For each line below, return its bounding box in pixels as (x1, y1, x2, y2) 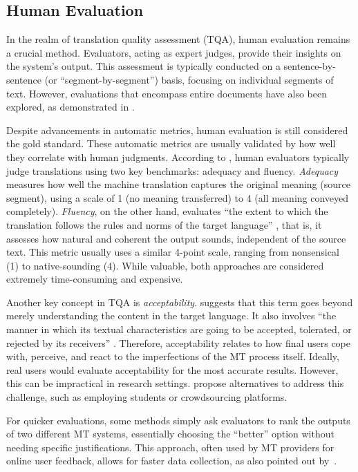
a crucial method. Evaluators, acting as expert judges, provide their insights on (6, 45, 341, 59)
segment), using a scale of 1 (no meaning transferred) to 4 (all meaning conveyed (6, 190, 349, 205)
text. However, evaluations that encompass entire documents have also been (6, 86, 327, 100)
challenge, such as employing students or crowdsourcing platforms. (6, 390, 288, 404)
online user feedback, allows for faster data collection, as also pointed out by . (6, 453, 337, 468)
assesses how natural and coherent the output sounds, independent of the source (6, 231, 346, 245)
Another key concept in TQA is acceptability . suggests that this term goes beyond (6, 294, 353, 309)
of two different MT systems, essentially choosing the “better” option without (6, 426, 335, 441)
